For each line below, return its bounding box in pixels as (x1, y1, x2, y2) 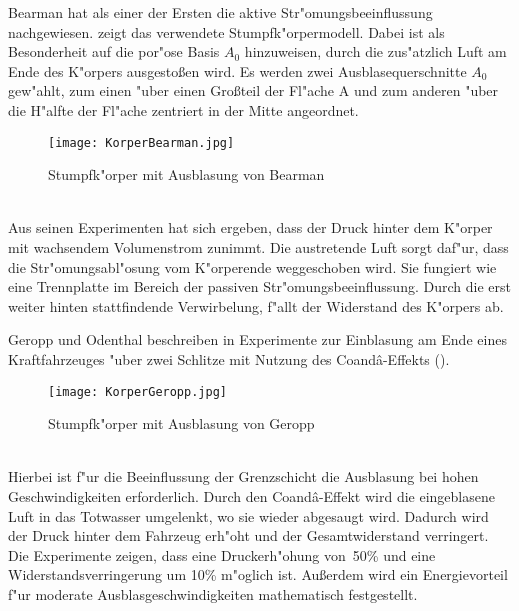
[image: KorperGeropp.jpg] (48, 384, 227, 399)
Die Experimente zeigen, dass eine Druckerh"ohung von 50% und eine (8, 544, 436, 565)
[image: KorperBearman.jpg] (48, 135, 235, 150)
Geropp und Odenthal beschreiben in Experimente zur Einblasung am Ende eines (8, 329, 507, 350)
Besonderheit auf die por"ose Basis (8, 41, 220, 62)
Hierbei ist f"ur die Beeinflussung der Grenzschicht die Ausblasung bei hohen (8, 466, 479, 487)
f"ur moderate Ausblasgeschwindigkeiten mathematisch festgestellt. (8, 583, 418, 604)
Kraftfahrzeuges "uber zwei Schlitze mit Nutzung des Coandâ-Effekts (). (8, 348, 450, 369)
